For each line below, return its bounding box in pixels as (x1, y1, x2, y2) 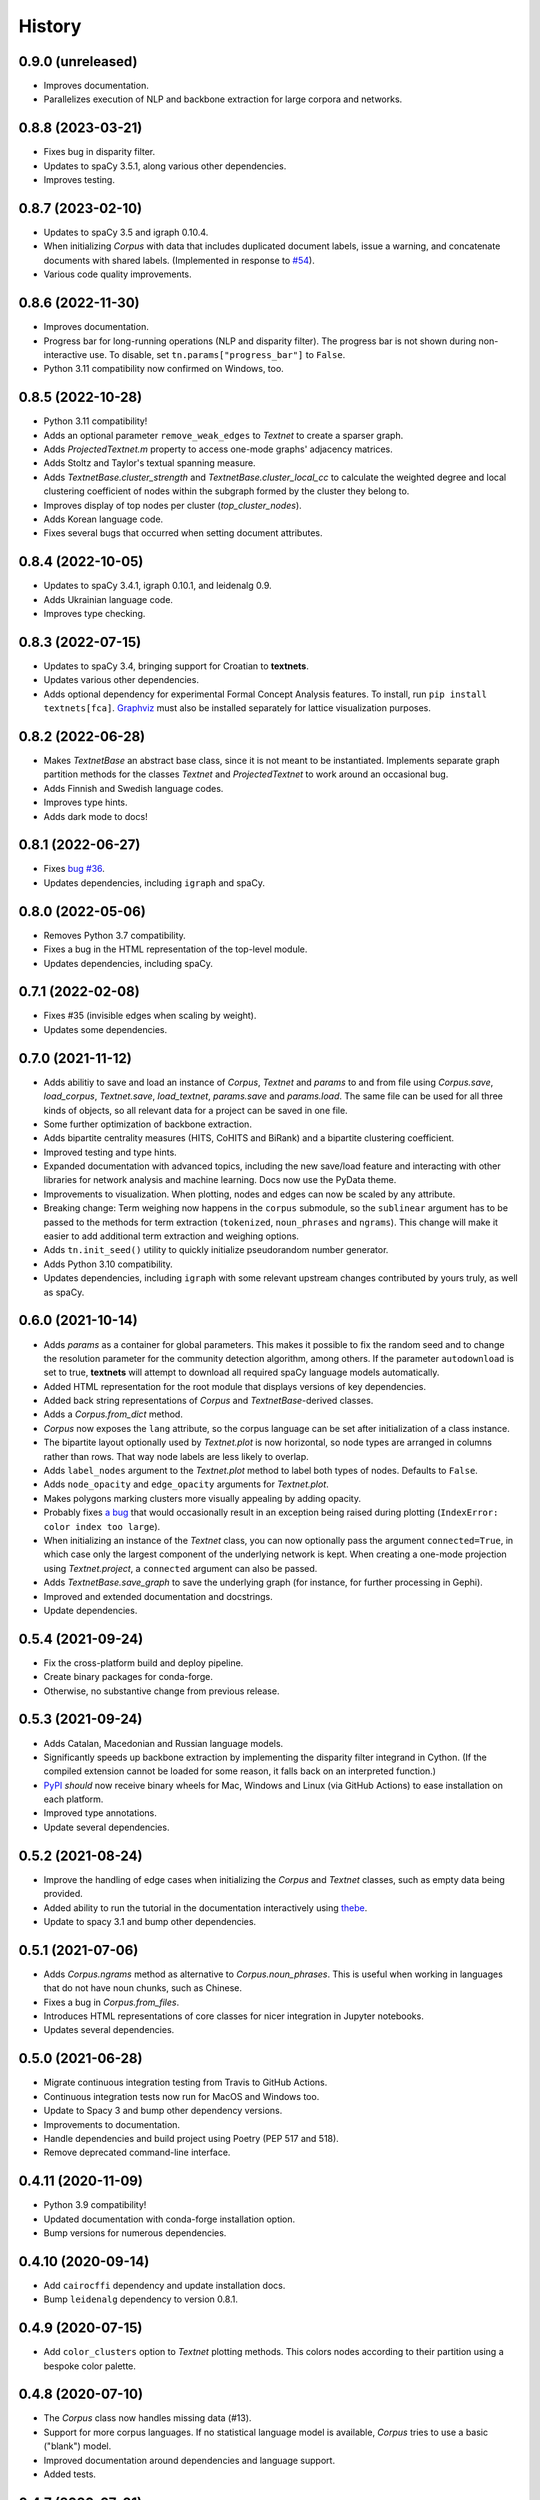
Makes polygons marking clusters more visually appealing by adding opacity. (43, 1492, 362, 1504)
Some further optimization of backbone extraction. (43, 1118, 252, 1130)
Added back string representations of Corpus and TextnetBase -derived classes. (43, 1395, 374, 1407)
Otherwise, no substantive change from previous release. (43, 1685, 280, 1697)
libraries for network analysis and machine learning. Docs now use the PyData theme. (43, 1174, 397, 1186)
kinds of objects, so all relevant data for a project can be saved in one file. (43, 1104, 349, 1116)
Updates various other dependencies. (43, 674, 200, 686)
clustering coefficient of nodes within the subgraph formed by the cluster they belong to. (43, 485, 410, 497)
